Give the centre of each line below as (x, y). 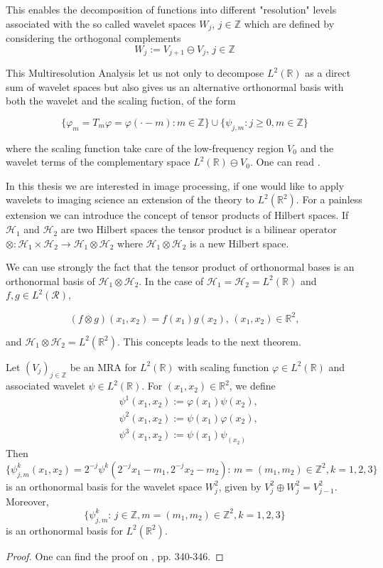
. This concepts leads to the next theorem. (209, 341)
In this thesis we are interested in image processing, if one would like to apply (175, 185)
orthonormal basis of (50, 280)
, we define (252, 386)
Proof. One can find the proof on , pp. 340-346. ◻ (115, 556)
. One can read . (285, 162)
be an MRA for (103, 366)
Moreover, (27, 501)
